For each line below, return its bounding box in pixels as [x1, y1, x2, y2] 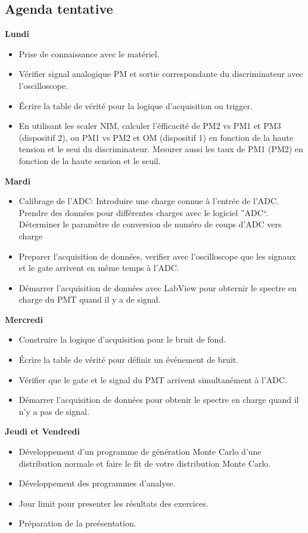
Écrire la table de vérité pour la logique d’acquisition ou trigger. [18, 99, 253, 112]
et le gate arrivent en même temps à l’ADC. [18, 261, 179, 274]
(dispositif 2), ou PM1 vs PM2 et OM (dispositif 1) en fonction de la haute [18, 131, 293, 143]
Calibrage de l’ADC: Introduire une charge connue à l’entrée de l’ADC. [18, 195, 279, 207]
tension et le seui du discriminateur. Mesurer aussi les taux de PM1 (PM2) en [18, 143, 303, 155]
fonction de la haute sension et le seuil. [18, 154, 161, 167]
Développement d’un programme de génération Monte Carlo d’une [18, 445, 262, 458]
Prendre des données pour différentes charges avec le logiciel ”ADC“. [18, 206, 269, 218]
